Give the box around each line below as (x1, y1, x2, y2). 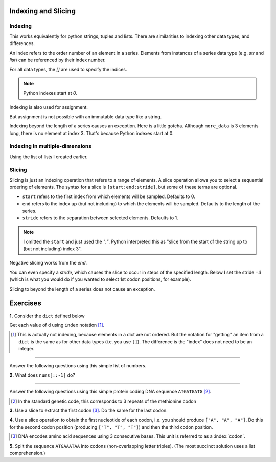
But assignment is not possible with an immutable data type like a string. (9, 113, 162, 120)
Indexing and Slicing (9, 7, 76, 15)
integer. (18, 346, 35, 352)
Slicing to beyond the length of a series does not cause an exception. (9, 285, 155, 292)
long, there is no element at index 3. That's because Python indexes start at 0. (9, 130, 174, 136)
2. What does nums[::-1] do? (9, 371, 75, 378)
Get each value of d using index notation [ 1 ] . (9, 322, 105, 328)
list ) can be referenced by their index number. (9, 57, 106, 63)
